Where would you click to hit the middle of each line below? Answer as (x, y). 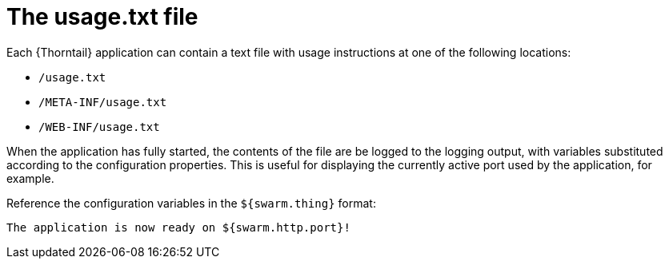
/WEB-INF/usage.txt (99, 127)
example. (30, 178)
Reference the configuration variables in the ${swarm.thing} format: (191, 203)
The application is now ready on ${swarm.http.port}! (178, 227)
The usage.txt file (102, 17)
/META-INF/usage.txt (103, 102)
